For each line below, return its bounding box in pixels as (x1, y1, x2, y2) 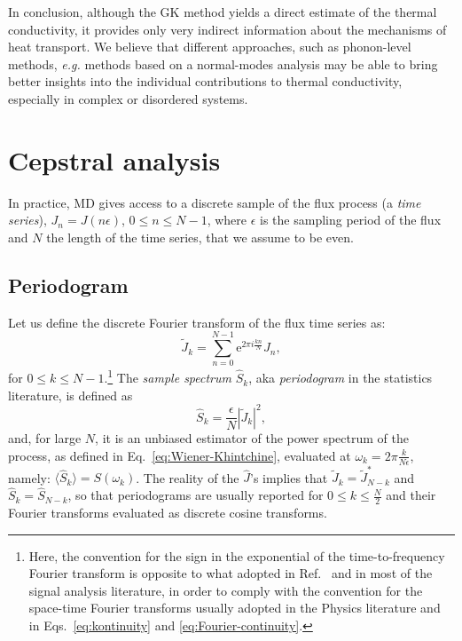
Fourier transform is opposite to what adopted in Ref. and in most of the (28, 564, 433, 582)
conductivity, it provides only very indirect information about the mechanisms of (8, 20, 447, 38)
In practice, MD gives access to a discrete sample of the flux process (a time (8, 193, 421, 211)
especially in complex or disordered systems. (8, 89, 248, 107)
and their (386, 486, 436, 504)
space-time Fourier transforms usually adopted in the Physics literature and (28, 598, 441, 617)
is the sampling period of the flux (260, 210, 442, 229)
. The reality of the (136, 468, 239, 487)
